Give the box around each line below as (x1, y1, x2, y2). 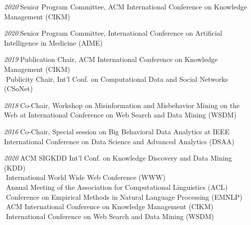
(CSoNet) (4, 83, 33, 94)
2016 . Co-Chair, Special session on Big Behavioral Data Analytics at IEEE (4, 126, 230, 136)
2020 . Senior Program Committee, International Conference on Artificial (4, 28, 222, 38)
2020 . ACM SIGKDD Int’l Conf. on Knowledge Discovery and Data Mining (4, 153, 232, 163)
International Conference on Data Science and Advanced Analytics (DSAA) (4, 136, 235, 146)
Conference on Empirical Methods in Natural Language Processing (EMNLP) (5, 191, 243, 202)
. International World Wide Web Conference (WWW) (4, 172, 166, 182)
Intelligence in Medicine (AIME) (4, 37, 103, 48)
